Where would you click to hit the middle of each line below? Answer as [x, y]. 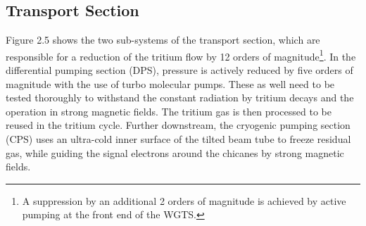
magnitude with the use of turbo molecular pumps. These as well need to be [170, 83]
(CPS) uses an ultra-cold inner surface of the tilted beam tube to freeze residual [178, 139]
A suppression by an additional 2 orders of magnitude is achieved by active [184, 200]
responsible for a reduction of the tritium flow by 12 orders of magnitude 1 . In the [181, 55]
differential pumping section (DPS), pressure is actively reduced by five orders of [179, 70]
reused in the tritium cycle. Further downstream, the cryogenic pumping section [178, 125]
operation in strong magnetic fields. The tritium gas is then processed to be [169, 111]
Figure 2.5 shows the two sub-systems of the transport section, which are [163, 40]
